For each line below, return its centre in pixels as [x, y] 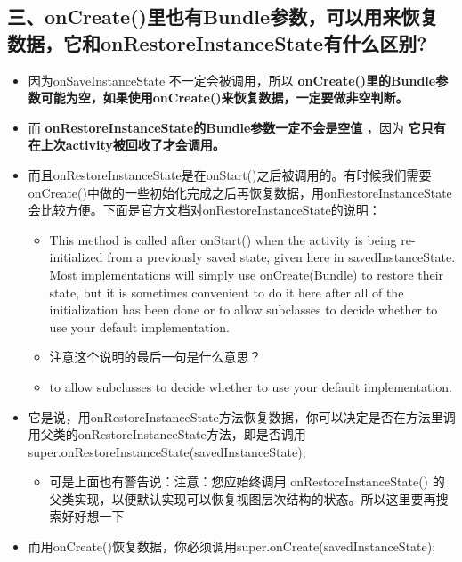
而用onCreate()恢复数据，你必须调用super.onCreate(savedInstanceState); [232, 546]
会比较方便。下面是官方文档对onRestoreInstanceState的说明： [204, 210]
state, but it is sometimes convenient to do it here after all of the [227, 292]
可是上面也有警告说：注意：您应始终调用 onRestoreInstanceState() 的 [247, 481]
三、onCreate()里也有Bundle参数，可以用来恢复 [223, 16]
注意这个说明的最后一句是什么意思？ [155, 357]
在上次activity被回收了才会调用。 [126, 145]
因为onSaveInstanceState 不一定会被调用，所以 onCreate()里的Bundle [232, 80]
